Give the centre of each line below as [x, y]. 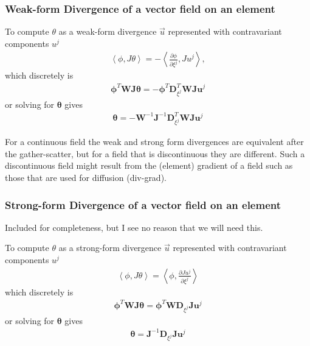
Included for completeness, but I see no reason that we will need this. [134, 227]
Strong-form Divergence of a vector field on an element [143, 204]
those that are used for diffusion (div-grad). [86, 178]
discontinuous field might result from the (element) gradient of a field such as [149, 165]
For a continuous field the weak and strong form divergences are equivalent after [154, 142]
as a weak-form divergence [108, 31]
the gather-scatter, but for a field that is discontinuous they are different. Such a [155, 153]
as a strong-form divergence [110, 248]
